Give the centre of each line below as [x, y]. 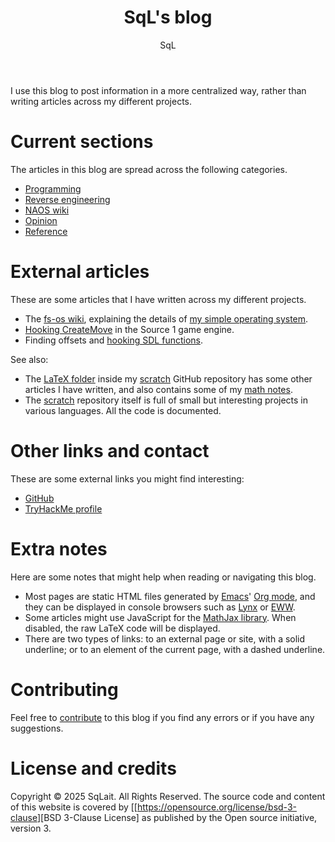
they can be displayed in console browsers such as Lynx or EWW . [160, 607]
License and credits [93, 768]
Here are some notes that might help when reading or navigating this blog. [163, 577]
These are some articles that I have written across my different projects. [158, 299]
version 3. [31, 828]
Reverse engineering [67, 199]
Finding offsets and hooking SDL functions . [114, 340]
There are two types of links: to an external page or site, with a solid [165, 638]
